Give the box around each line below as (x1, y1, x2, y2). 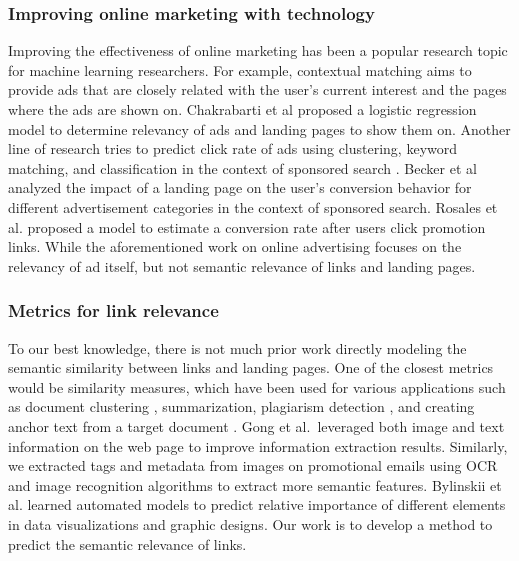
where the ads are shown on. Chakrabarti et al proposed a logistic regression (8, 99, 477, 119)
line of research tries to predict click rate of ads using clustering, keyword (8, 138, 458, 159)
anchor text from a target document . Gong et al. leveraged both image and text (8, 415, 505, 436)
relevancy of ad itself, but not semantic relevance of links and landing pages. (8, 255, 476, 276)
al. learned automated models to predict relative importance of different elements (8, 494, 506, 515)
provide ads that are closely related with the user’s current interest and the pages (8, 79, 507, 100)
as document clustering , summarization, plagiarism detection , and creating (8, 396, 475, 417)
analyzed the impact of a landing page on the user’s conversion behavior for (8, 177, 472, 198)
